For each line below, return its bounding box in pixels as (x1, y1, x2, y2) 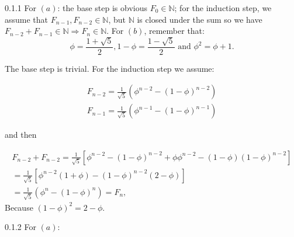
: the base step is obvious (57, 2, 147, 13)
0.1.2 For (5, 221, 36, 233)
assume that (5, 13, 49, 25)
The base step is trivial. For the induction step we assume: (5, 62, 215, 74)
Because (5, 201, 33, 213)
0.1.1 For (5, 2, 36, 13)
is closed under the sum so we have (137, 13, 262, 25)
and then (5, 128, 37, 141)
